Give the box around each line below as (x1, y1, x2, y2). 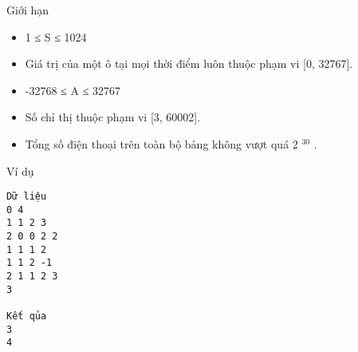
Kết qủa (6, 310, 47, 322)
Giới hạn (6, 2, 49, 18)
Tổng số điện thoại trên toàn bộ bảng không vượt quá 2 (25, 135, 298, 152)
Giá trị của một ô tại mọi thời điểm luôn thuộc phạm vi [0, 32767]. (25, 55, 353, 72)
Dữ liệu (6, 191, 47, 203)
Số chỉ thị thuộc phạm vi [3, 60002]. (25, 109, 201, 125)
